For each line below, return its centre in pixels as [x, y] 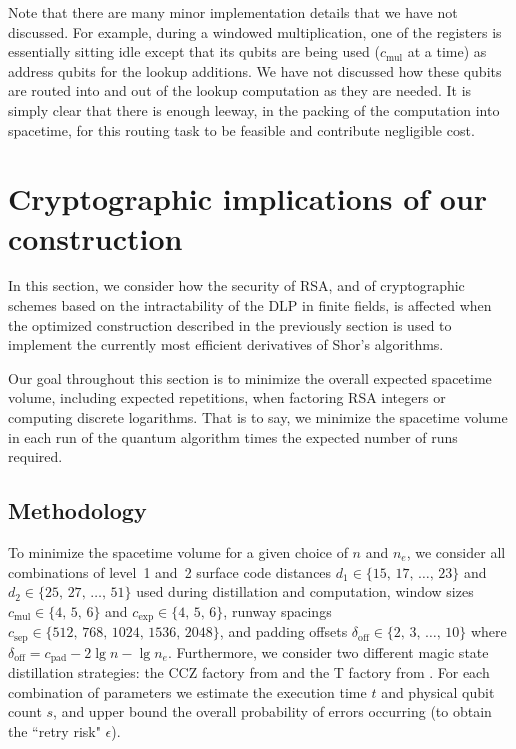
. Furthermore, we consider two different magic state [328, 651]
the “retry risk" [54, 730]
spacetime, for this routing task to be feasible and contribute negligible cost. [241, 129]
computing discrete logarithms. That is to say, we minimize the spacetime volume [258, 417]
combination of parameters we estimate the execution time [187, 691]
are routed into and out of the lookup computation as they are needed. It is [240, 90]
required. [35, 456]
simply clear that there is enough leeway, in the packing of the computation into [254, 109]
